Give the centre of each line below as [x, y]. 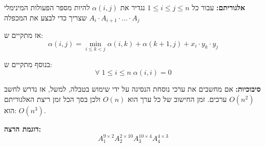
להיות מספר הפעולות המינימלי [47, 7]
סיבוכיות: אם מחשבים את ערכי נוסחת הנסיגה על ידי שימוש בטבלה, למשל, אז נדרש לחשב [132, 89]
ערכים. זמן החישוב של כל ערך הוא [177, 99]
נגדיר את [132, 7]
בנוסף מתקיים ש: [28, 64]
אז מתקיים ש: [24, 35]
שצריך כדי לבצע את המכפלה [46, 17]
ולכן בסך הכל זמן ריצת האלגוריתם [53, 99]
